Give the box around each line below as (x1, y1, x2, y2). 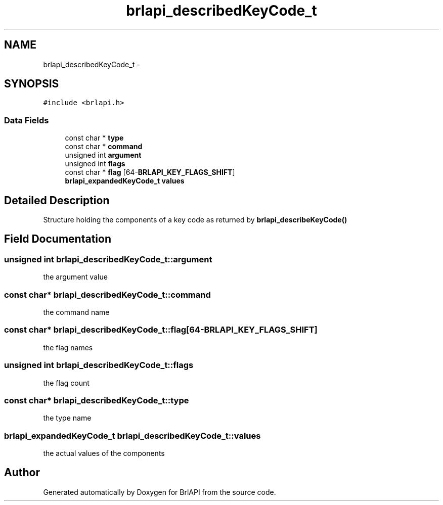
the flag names (43, 343, 93, 352)
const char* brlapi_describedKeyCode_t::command (4, 289, 211, 300)
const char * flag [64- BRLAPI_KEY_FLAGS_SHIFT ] (65, 168, 235, 177)
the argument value (43, 272, 108, 282)
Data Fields (4, 115, 49, 125)
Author (4, 466, 40, 479)
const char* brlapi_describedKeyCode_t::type (4, 395, 189, 405)
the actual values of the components (43, 449, 165, 457)
